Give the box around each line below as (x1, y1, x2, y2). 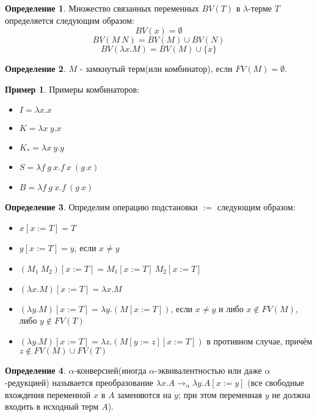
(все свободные (247, 376, 305, 388)
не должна (272, 388, 310, 401)
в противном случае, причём (206, 334, 313, 347)
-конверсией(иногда (74, 364, 147, 377)
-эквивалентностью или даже (155, 364, 262, 377)
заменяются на (117, 388, 172, 401)
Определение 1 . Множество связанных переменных (5, 2, 199, 14)
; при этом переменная (178, 388, 262, 401)
